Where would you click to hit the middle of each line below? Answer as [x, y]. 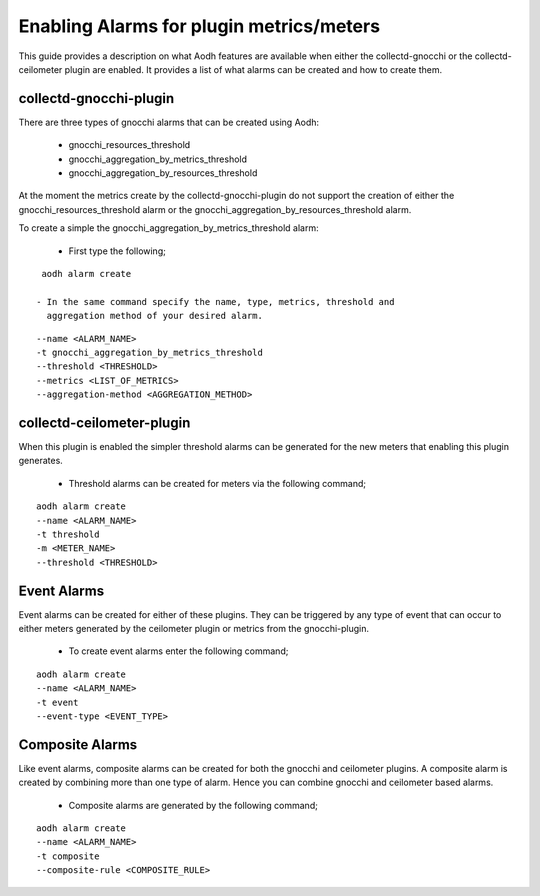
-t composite [68, 856]
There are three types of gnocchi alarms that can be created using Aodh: [169, 122]
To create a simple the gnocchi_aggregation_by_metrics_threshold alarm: [168, 228]
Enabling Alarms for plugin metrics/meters [199, 26]
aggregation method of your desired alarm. [155, 316]
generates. [41, 461]
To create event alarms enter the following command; [178, 651]
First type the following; [117, 251]
